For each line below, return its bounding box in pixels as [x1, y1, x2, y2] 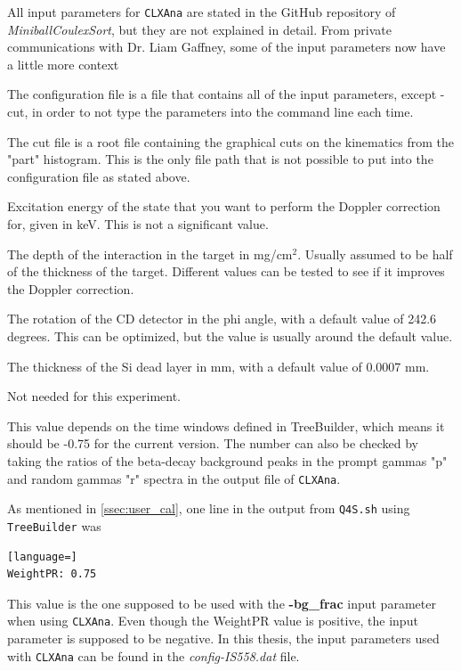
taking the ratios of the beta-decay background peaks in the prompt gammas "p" [7, 451, 448, 470]
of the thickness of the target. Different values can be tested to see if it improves [7, 262, 445, 281]
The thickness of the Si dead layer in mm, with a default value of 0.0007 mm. [7, 356, 430, 375]
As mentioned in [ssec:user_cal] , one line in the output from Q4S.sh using [7, 499, 410, 518]
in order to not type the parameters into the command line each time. [31, 102, 414, 121]
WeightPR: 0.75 [7, 568, 97, 581]
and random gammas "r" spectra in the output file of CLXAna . [7, 469, 341, 487]
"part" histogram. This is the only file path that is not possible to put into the [7, 150, 433, 168]
